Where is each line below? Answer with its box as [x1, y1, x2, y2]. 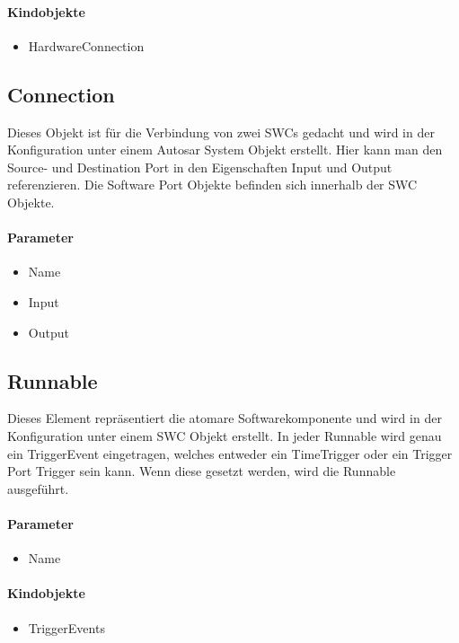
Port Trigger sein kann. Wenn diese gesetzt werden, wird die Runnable [7, 462, 396, 480]
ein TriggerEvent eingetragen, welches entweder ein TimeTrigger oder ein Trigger [7, 444, 453, 462]
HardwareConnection [28, 36, 145, 55]
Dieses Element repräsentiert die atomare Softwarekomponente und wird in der [7, 409, 442, 427]
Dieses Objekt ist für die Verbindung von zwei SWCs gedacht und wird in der [7, 122, 435, 141]
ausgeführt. [7, 479, 69, 498]
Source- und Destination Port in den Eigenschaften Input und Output [7, 157, 393, 176]
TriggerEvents [28, 618, 105, 637]
